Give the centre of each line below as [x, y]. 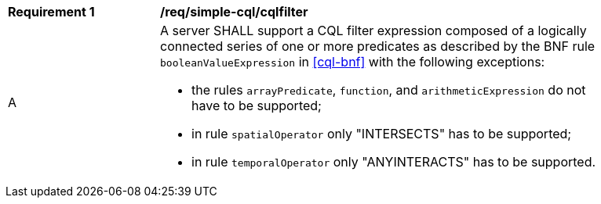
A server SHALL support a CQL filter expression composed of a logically [373, 30]
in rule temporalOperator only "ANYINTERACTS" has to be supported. [394, 162]
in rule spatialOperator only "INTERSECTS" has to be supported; [382, 134]
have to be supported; [257, 106]
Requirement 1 [51, 12]
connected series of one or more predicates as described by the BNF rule [378, 46]
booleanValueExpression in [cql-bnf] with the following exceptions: [353, 62]
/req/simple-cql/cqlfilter [234, 12]
